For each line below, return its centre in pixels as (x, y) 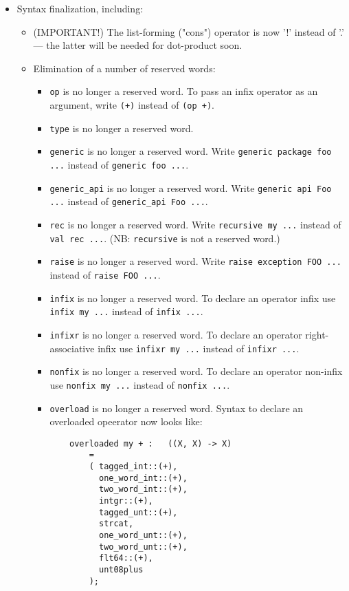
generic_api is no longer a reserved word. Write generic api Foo (191, 187)
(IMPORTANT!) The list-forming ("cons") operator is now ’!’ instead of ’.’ (189, 31)
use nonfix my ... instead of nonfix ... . (140, 384)
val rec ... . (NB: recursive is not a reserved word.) (165, 238)
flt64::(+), (126, 558)
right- (317, 334)
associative (72, 348)
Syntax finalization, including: (80, 8)
